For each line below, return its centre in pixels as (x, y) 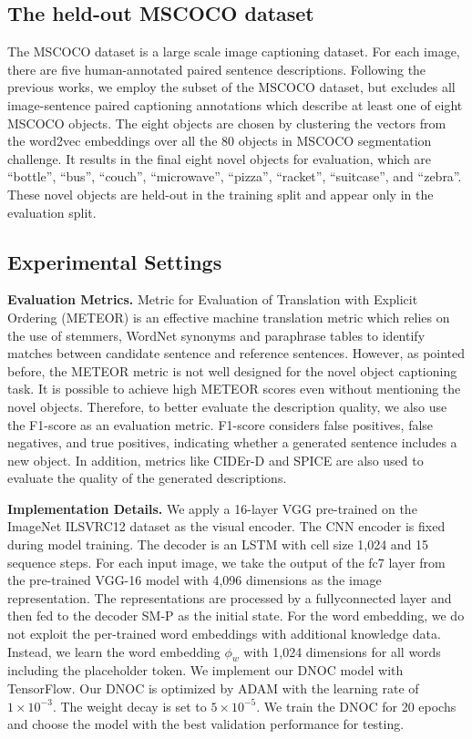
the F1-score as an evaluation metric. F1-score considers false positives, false (221, 424)
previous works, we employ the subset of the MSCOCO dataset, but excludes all (231, 87)
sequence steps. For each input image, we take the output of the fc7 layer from (226, 562)
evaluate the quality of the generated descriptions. (147, 478)
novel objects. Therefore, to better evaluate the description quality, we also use (227, 406)
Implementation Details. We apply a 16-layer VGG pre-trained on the (212, 508)
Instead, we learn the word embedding (114, 651)
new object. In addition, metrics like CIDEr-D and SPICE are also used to (215, 460)
